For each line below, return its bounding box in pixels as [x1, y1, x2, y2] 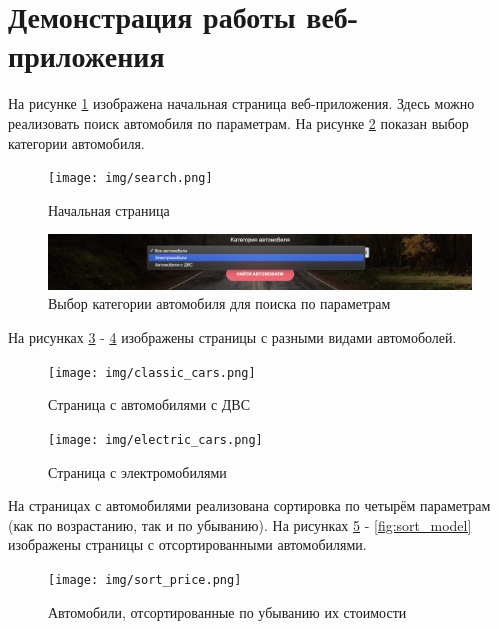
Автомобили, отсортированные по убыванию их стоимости [48, 601, 407, 622]
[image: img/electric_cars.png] [48, 432, 263, 447]
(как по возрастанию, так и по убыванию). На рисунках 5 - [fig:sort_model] [8, 514, 472, 535]
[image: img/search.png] [48, 171, 213, 186]
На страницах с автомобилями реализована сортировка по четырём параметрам [8, 495, 491, 516]
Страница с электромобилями [48, 461, 227, 482]
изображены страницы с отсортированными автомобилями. [8, 534, 367, 555]
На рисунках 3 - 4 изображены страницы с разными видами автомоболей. [8, 327, 457, 348]
